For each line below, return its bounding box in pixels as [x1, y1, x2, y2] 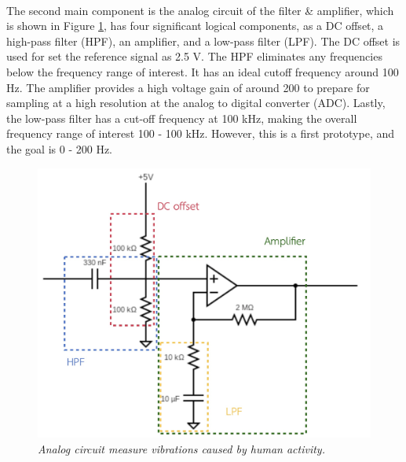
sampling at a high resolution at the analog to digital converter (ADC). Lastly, [6, 94, 386, 111]
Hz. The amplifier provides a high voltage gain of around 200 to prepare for [6, 79, 370, 95]
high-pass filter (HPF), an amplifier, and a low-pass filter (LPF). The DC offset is [6, 32, 401, 49]
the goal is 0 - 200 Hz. [6, 140, 112, 157]
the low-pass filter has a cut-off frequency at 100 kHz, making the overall [6, 109, 357, 126]
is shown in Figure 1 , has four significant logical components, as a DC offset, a [6, 17, 384, 34]
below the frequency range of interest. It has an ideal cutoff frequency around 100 [6, 63, 399, 79]
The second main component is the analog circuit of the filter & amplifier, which [6, 2, 394, 18]
